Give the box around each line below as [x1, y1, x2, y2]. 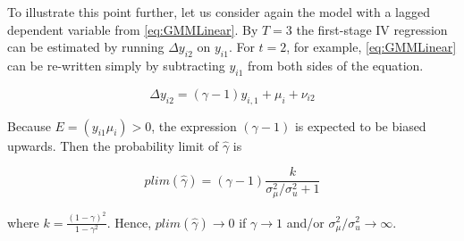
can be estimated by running [7, 37, 165, 56]
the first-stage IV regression [296, 20, 448, 38]
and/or [286, 212, 325, 231]
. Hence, [106, 212, 152, 231]
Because [7, 116, 51, 135]
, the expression [151, 116, 237, 135]
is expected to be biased [294, 116, 426, 135]
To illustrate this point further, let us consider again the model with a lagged [7, 3, 430, 21]
